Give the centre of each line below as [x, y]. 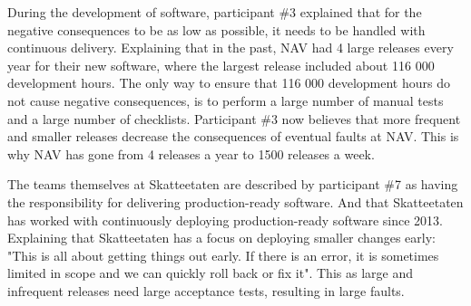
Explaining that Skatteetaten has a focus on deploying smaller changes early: [221, 238]
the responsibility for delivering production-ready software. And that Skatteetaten [235, 201]
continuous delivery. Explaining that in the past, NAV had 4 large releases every [231, 48]
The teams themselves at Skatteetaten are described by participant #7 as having [233, 184]
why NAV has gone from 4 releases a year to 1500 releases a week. [191, 153]
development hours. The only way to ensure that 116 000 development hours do [229, 83]
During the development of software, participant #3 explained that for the [215, 12]
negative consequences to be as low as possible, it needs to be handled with [216, 29]
